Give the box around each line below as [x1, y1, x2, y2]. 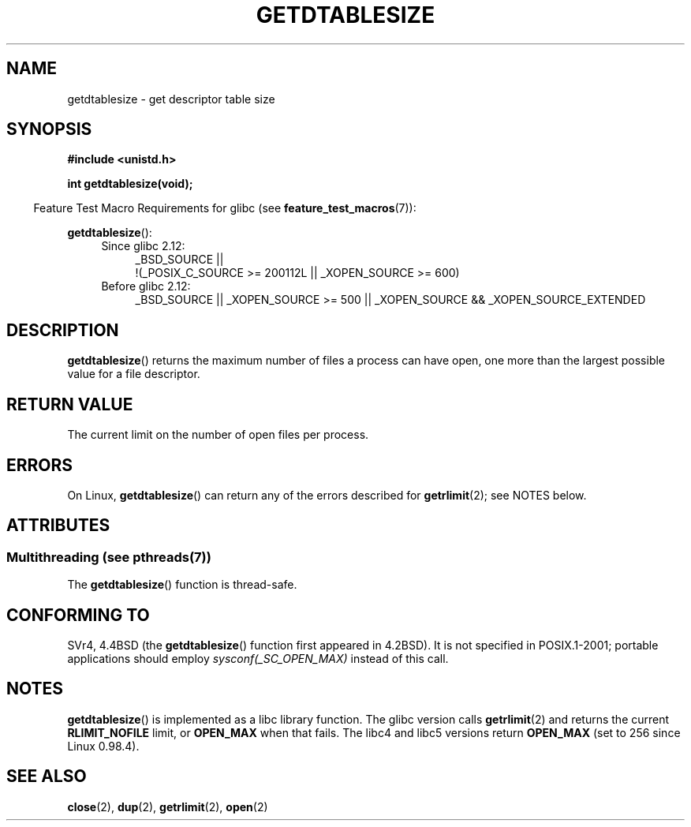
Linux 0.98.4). [67, 739, 140, 753]
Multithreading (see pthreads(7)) [6, 548, 211, 565]
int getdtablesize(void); [67, 177, 193, 191]
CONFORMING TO [6, 604, 150, 625]
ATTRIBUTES [6, 515, 110, 536]
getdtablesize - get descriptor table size [67, 92, 275, 106]
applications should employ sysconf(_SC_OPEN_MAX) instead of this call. [67, 652, 449, 666]
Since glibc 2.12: [101, 239, 185, 253]
